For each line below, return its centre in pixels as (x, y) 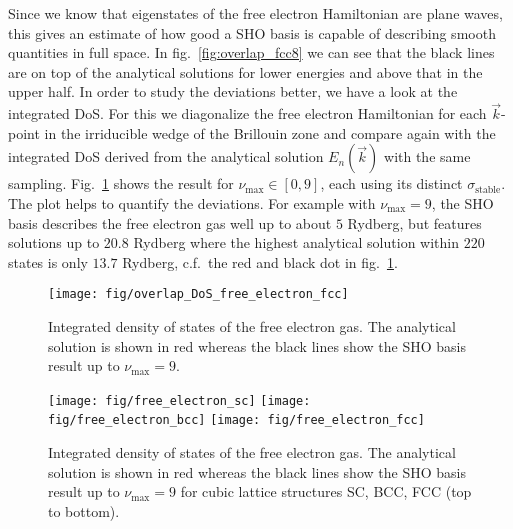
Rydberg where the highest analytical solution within (296, 242)
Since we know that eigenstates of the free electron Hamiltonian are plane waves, (255, 13)
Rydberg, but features (414, 222)
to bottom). (84, 510)
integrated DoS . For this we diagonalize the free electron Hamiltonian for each (247, 113)
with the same (427, 156)
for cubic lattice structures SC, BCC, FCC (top (326, 491)
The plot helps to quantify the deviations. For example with (192, 202)
